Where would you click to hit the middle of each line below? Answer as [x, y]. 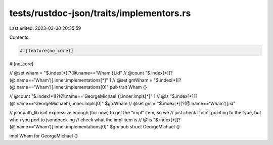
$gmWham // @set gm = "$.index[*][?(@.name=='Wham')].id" [170, 103]
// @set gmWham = [132, 80]
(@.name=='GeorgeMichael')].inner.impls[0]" [56, 103]
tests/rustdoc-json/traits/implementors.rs [100, 13]
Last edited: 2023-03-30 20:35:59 [45, 28]
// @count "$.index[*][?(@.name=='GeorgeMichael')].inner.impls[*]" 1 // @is [89, 96]
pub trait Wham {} [128, 87]
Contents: [19, 37]
